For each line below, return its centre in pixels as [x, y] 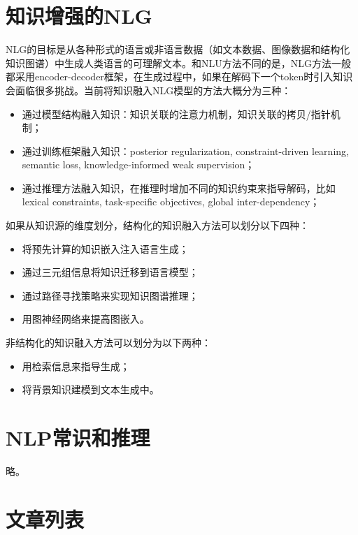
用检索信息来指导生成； [76, 366]
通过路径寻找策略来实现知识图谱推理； [110, 295]
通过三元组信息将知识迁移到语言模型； [110, 272]
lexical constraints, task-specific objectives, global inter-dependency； [171, 201]
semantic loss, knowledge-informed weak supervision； [138, 164]
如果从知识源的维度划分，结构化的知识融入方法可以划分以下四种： [157, 225]
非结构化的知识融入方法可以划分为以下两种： [108, 343]
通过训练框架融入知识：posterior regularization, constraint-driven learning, [185, 151]
